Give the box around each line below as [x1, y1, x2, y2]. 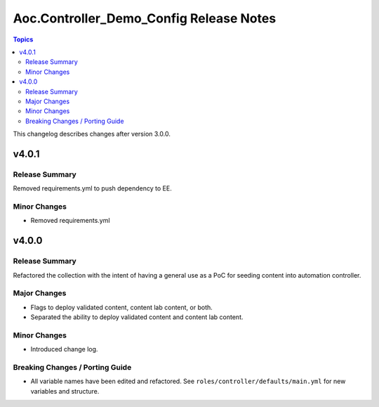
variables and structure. [30, 387, 100, 395]
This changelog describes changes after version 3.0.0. [13, 130, 171, 138]
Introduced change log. [30, 345, 98, 354]
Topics [13, 35, 34, 44]
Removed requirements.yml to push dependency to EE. [13, 184, 172, 193]
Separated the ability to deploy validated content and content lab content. [30, 313, 244, 321]
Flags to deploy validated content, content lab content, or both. [30, 303, 213, 311]
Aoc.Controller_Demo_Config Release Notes [13, 11, 277, 26]
